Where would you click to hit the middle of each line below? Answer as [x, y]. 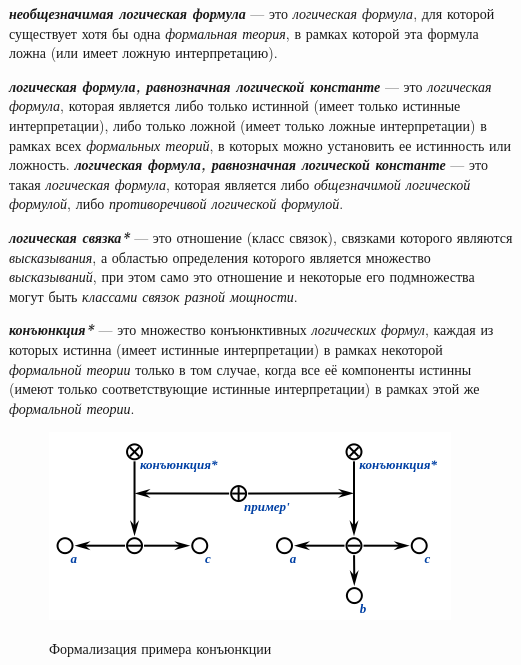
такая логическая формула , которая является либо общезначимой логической [240, 183]
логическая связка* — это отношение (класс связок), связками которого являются [261, 236]
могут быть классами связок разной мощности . [153, 295]
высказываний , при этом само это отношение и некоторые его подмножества [242, 276]
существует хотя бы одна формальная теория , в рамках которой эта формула [244, 32]
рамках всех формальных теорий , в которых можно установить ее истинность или [260, 144]
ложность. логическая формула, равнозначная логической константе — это [248, 164]
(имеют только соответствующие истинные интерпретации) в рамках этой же [244, 388]
